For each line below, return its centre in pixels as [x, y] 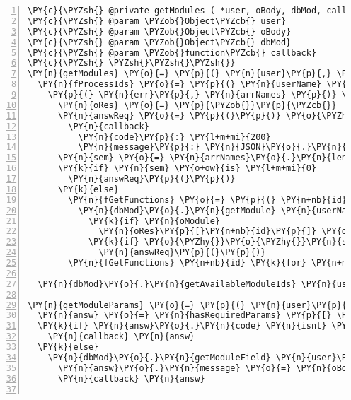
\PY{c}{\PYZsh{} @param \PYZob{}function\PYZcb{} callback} [172, 53]
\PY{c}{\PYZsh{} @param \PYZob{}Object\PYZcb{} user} [157, 21]
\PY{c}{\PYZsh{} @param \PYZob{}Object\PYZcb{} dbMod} [160, 42]
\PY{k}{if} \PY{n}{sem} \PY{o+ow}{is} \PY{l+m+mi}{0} [187, 169]
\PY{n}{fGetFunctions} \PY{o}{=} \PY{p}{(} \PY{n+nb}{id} [208, 200]
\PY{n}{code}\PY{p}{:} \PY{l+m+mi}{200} [174, 137]
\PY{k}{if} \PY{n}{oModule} [154, 221]
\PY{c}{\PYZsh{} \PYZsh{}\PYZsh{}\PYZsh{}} [132, 63]
